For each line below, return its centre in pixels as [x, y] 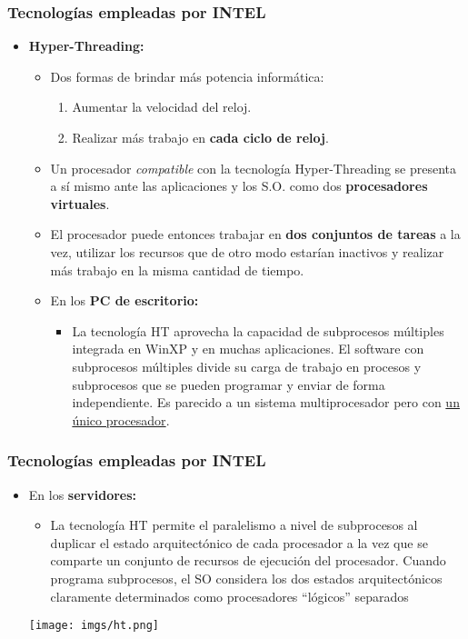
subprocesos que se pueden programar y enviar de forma [229, 384]
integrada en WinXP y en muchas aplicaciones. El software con [248, 349]
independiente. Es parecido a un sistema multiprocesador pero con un [266, 402]
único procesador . [121, 419]
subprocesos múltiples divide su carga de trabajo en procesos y [247, 366]
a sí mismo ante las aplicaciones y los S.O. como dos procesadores [239, 186]
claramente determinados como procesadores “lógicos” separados [229, 596]
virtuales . [80, 203]
